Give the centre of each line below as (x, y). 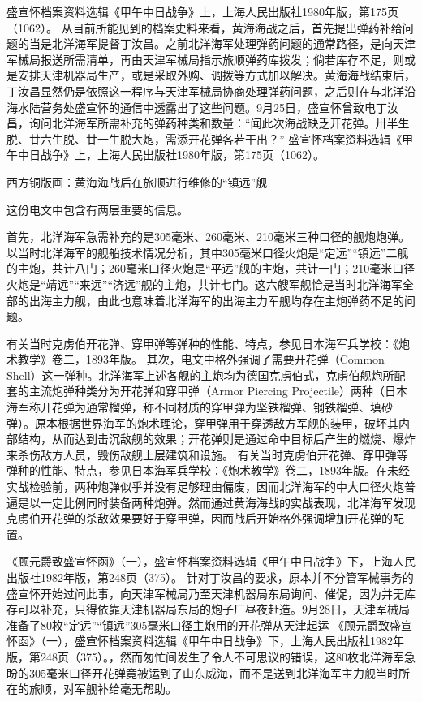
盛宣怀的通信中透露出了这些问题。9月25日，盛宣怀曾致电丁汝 (236, 107)
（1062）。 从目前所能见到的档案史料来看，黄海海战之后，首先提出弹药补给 (205, 27)
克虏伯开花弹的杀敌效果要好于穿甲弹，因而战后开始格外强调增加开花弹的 (200, 518)
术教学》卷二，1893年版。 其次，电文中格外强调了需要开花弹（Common (196, 359)
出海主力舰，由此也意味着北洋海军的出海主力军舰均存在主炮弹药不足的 (216, 300)
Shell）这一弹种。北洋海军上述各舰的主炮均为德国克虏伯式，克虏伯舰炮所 (200, 375)
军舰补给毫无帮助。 (125, 689)
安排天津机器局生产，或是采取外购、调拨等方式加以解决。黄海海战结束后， (216, 75)
